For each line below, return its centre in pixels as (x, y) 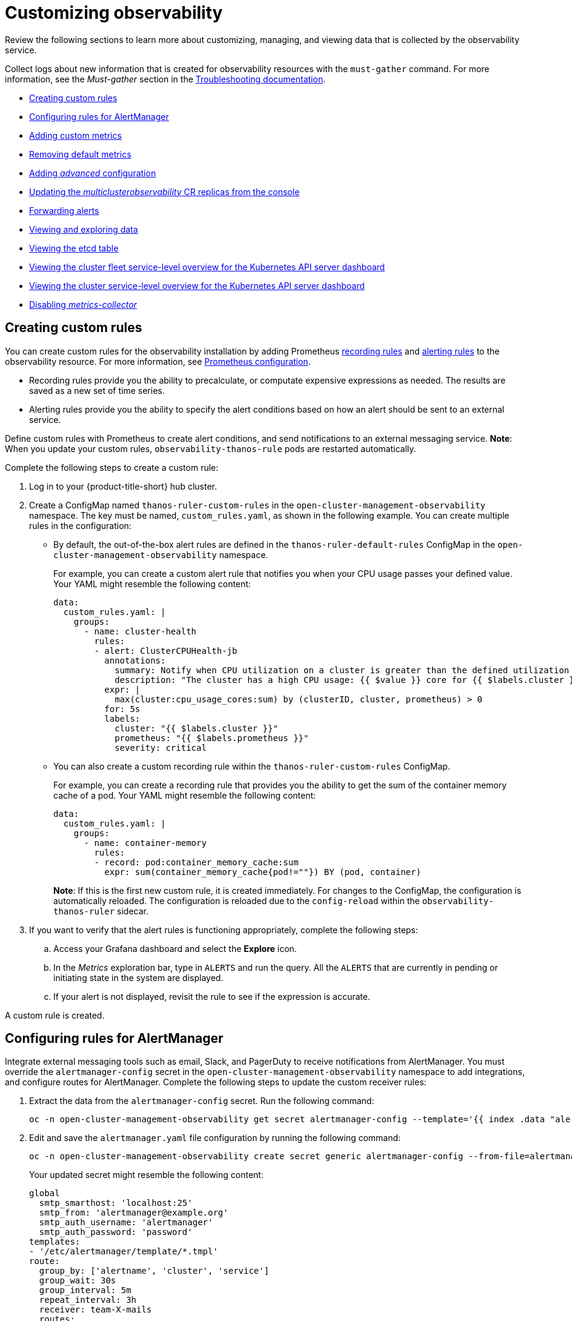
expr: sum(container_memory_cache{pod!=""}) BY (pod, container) (263, 872)
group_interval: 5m (85, 1290)
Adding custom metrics (75, 135)
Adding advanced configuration (93, 173)
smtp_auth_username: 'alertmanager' (126, 1223)
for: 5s (122, 709)
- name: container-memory (145, 843)
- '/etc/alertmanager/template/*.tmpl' (124, 1252)
